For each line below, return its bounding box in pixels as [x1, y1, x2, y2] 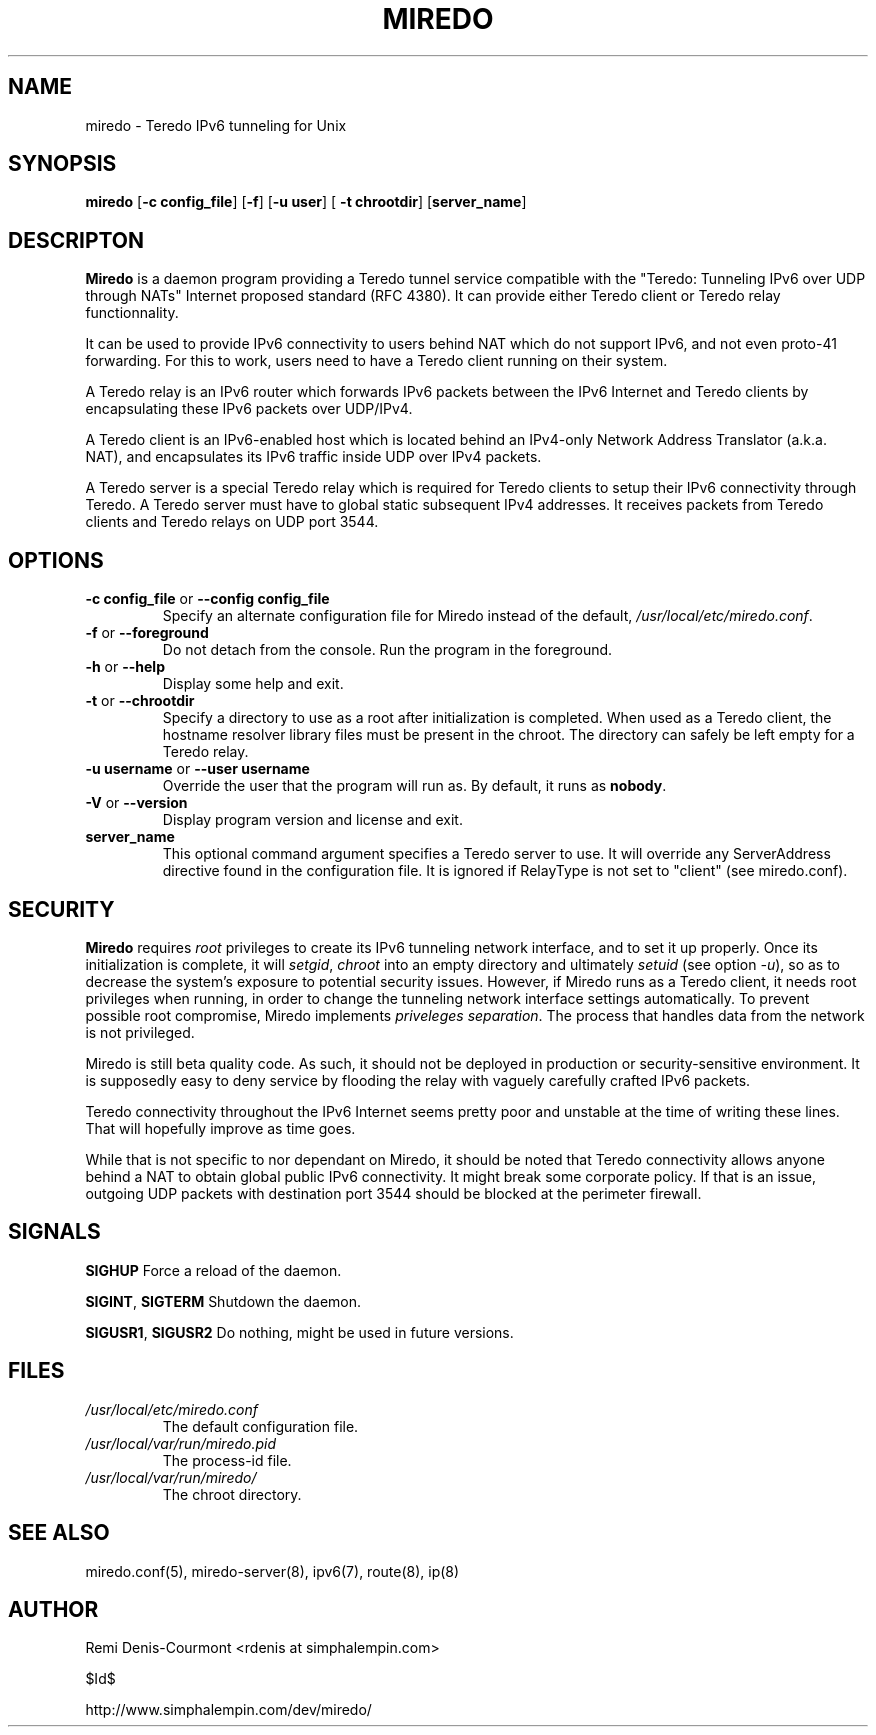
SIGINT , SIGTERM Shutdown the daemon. [85, 1292, 362, 1310]
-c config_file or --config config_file [85, 590, 330, 608]
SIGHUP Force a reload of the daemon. [85, 1261, 342, 1279]
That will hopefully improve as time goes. [85, 1119, 356, 1137]
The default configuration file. [162, 1417, 359, 1435]
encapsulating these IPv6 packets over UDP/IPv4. [85, 400, 413, 418]
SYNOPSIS [8, 151, 117, 177]
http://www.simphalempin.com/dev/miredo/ [85, 1701, 372, 1719]
